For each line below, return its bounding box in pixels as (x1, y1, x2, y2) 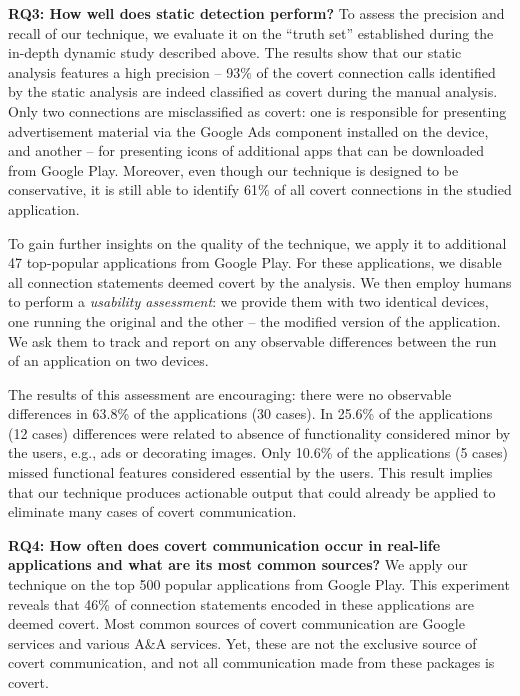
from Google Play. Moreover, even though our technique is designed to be (8, 159, 459, 180)
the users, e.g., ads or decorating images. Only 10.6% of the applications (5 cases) (8, 442, 508, 463)
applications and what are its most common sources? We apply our (8, 554, 468, 575)
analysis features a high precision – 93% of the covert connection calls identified (8, 61, 496, 82)
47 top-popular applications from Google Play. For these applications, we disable (8, 252, 502, 273)
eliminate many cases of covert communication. (8, 501, 297, 522)
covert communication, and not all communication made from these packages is (8, 652, 495, 673)
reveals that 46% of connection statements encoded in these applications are (8, 593, 474, 614)
